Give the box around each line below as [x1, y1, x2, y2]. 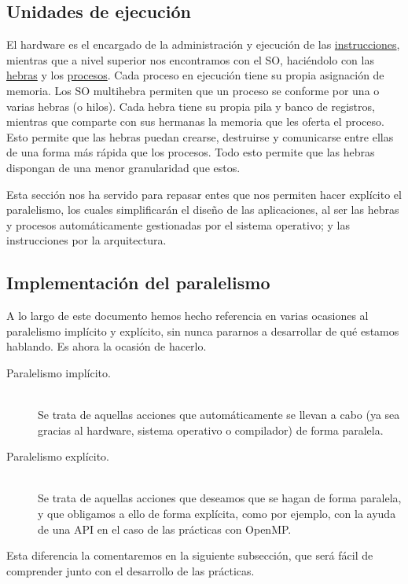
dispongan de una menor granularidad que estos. [6, 159, 241, 175]
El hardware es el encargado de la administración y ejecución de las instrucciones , [6, 36, 400, 53]
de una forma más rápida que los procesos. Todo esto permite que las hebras [6, 144, 375, 160]
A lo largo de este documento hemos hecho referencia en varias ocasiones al [6, 307, 369, 324]
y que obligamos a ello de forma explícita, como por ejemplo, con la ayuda [38, 505, 396, 522]
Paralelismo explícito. [6, 448, 109, 465]
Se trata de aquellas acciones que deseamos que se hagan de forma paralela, [38, 490, 402, 506]
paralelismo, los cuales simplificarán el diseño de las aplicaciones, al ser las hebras [6, 201, 399, 218]
